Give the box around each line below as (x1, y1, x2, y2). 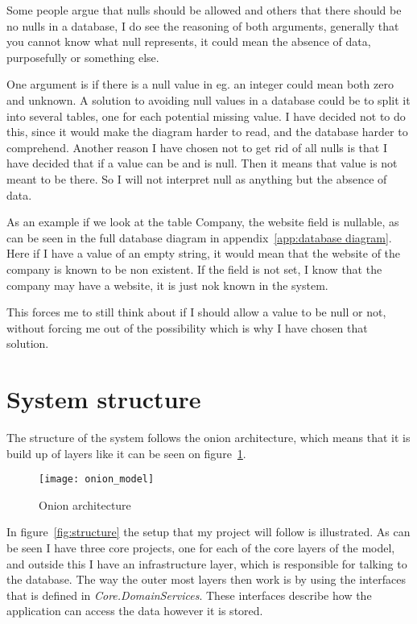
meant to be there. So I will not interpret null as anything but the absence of (6, 170, 387, 187)
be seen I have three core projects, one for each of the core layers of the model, (6, 539, 395, 556)
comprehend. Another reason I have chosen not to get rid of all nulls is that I (6, 138, 387, 155)
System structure (6, 382, 201, 415)
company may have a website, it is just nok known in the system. (6, 276, 328, 293)
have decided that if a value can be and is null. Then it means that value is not (6, 155, 398, 171)
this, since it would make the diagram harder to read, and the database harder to (6, 123, 408, 140)
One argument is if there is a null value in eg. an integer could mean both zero (6, 76, 394, 93)
